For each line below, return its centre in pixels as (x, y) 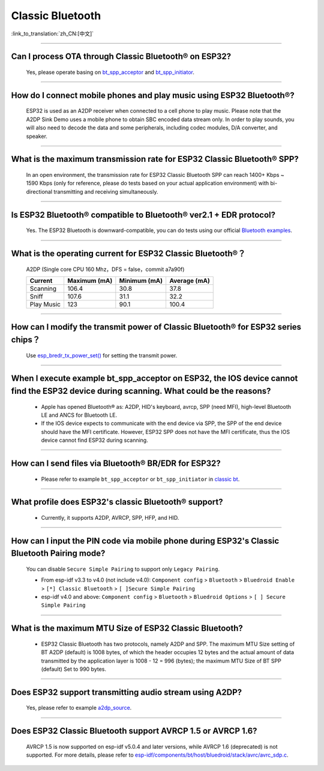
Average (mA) (189, 281)
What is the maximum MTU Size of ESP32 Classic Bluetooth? (127, 629)
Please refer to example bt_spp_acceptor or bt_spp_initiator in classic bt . (140, 479)
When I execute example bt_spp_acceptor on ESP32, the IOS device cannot (154, 379)
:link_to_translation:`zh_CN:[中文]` (52, 34)
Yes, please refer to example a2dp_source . (79, 708)
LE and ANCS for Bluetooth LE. (79, 415)
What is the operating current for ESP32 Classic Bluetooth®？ (128, 253)
